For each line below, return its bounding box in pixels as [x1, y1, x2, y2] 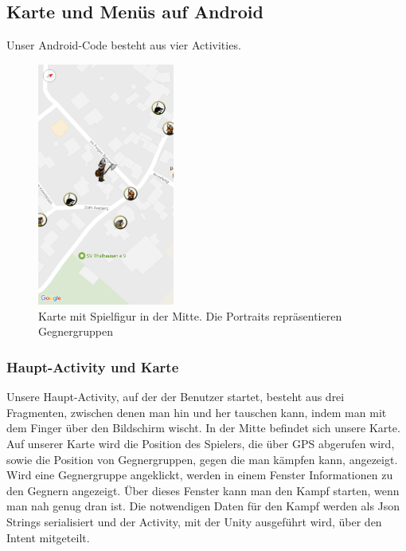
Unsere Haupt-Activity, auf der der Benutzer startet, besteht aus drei [6, 388, 345, 405]
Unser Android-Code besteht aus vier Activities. [6, 37, 241, 53]
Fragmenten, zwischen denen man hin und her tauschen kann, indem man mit [6, 403, 387, 420]
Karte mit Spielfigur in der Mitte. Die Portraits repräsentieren [38, 307, 342, 324]
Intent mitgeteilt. [6, 529, 90, 545]
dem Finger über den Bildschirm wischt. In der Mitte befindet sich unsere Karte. [6, 419, 400, 436]
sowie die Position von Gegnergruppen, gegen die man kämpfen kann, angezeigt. [6, 451, 398, 467]
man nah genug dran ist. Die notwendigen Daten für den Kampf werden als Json [6, 498, 400, 514]
